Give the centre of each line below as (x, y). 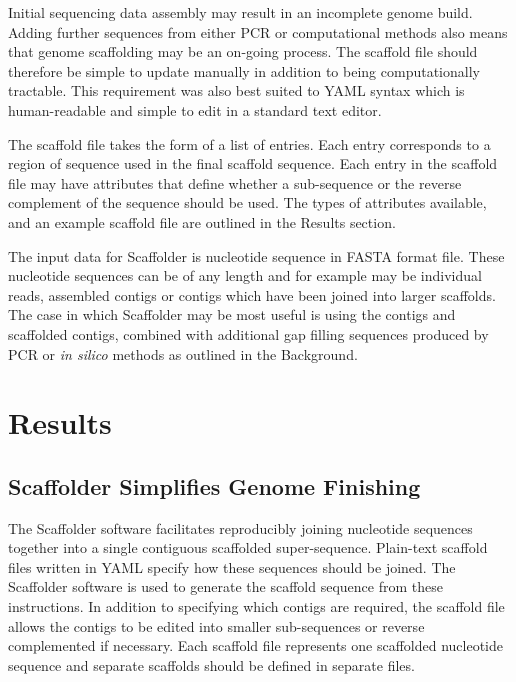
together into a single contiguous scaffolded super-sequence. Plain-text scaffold (248, 547)
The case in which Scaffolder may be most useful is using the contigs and (232, 314)
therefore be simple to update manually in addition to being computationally (244, 70)
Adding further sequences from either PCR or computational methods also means (258, 31)
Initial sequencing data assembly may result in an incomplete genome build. (240, 12)
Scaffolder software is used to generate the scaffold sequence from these (225, 586)
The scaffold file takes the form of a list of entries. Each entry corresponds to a (249, 143)
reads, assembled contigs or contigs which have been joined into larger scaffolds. (252, 294)
